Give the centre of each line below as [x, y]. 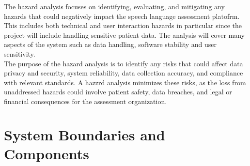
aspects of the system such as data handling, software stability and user [110, 44]
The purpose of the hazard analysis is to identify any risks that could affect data [124, 63]
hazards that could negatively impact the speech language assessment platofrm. [122, 16]
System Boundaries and [85, 134]
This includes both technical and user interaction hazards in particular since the [123, 25]
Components [47, 153]
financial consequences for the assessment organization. [86, 101]
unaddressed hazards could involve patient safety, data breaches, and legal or [118, 92]
